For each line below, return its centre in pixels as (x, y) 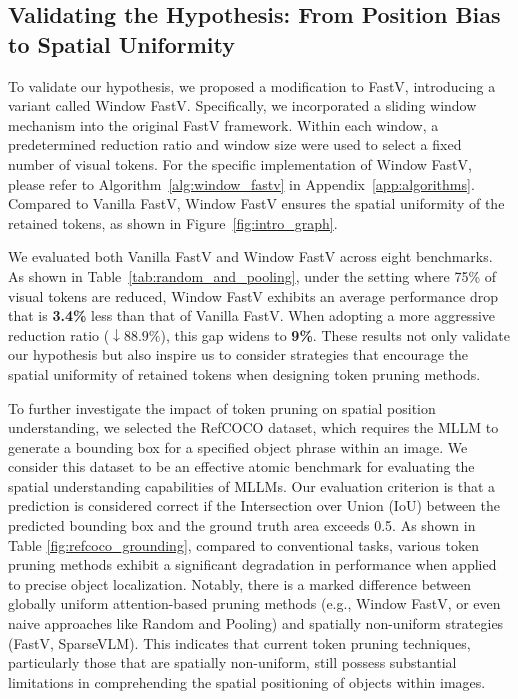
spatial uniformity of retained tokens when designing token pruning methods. (244, 373)
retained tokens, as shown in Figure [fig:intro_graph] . (173, 222)
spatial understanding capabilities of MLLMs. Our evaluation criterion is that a (252, 485)
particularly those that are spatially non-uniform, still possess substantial (232, 662)
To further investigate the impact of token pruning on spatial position (222, 407)
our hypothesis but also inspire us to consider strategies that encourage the (238, 354)
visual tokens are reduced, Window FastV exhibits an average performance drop (253, 295)
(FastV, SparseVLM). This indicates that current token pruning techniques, (239, 642)
